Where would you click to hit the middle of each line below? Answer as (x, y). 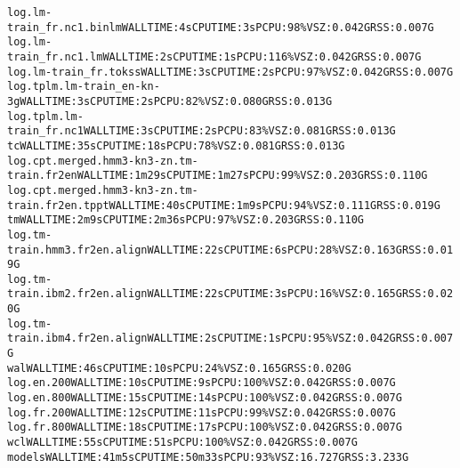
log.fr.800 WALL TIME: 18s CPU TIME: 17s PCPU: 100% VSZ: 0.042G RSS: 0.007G (205, 428)
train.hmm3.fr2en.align (77, 250)
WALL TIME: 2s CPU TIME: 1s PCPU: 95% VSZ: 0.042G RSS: (284, 339)
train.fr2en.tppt (58, 205)
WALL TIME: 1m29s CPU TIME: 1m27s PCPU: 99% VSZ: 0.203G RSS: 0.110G (252, 176)
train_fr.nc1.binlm (65, 27)
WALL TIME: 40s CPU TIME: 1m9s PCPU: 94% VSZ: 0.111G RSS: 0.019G (274, 205)
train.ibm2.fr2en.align (77, 294)
